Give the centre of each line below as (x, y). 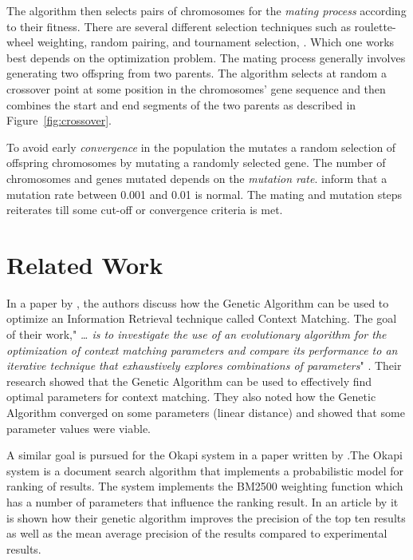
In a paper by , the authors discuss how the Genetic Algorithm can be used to (198, 302)
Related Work (85, 264)
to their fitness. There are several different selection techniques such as (179, 26)
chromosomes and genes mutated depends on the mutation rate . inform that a (197, 178)
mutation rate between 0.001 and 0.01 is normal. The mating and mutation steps (205, 194)
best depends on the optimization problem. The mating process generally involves (206, 57)
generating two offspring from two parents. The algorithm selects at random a (197, 73)
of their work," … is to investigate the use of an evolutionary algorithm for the (197, 334)
